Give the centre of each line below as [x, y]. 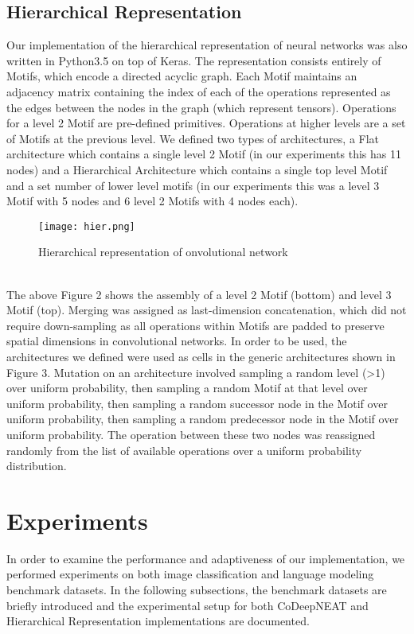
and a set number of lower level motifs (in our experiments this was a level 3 [193, 185]
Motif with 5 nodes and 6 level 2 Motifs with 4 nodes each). [152, 201]
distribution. [37, 466]
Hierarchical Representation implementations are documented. [158, 621]
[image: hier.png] [87, 226]
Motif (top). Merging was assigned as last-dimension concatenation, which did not [207, 310]
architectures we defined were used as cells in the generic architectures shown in [201, 356]
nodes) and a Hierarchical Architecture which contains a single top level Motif [197, 169]
